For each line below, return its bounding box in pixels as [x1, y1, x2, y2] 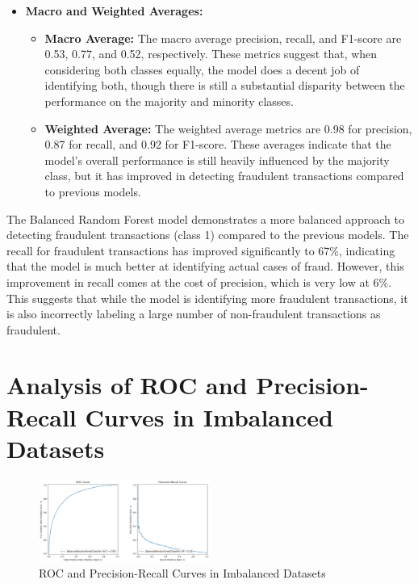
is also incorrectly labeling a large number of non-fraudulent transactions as [6, 305, 381, 322]
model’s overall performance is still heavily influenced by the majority [44, 151, 390, 168]
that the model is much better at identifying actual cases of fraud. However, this [6, 258, 404, 275]
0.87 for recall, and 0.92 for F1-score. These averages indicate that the [44, 136, 391, 153]
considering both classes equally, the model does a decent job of [44, 61, 360, 78]
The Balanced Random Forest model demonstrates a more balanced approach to [6, 210, 404, 227]
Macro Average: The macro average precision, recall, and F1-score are [44, 29, 402, 46]
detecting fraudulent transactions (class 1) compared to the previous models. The [6, 226, 409, 243]
